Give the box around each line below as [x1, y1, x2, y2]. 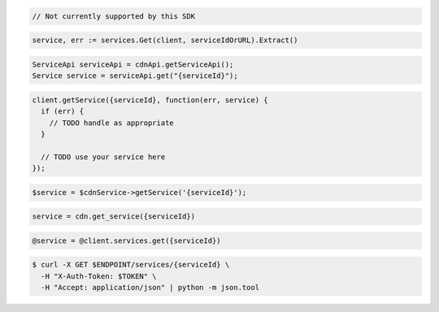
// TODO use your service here [41, 152, 166, 162]
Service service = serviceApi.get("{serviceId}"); [32, 71, 239, 80]
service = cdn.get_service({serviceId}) [32, 212, 195, 221]
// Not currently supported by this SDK [32, 11, 195, 20]
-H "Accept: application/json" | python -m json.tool [41, 283, 260, 292]
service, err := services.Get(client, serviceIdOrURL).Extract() [32, 36, 298, 45]
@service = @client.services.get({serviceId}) [32, 236, 221, 245]
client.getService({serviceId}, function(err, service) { [32, 95, 268, 105]
